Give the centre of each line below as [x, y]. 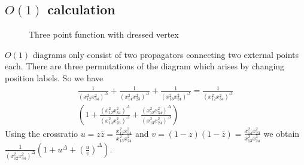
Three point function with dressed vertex [104, 34]
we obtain [282, 133]
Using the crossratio [42, 133]
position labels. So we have [54, 77]
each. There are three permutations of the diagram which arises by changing [145, 66]
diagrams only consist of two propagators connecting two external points [166, 54]
